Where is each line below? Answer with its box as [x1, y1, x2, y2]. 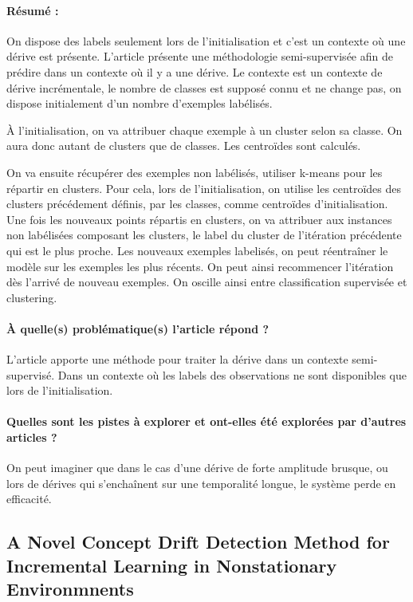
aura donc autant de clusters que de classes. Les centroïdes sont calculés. [6, 137, 361, 154]
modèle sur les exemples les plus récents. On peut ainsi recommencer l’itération [6, 258, 394, 274]
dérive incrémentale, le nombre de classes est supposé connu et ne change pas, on [6, 79, 402, 96]
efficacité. [6, 490, 52, 507]
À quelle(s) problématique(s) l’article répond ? [6, 320, 269, 336]
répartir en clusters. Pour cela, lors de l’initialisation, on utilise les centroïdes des [6, 179, 401, 196]
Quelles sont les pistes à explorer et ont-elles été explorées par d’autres [6, 413, 407, 430]
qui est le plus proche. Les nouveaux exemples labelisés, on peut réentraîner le [6, 242, 388, 258]
